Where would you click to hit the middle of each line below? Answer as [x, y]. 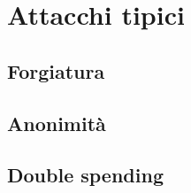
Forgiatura [56, 70]
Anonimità [57, 123]
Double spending [85, 175]
